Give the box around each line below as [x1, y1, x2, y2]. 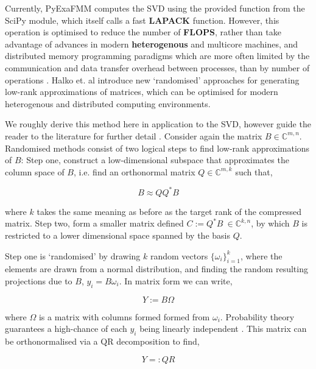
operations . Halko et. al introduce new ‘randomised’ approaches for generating [5, 73, 300, 86]
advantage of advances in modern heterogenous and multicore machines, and [5, 37, 298, 50]
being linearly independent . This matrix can [139, 322, 307, 335]
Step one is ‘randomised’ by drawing [5, 249, 141, 262]
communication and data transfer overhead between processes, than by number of [5, 61, 310, 74]
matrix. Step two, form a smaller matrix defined [5, 217, 184, 230]
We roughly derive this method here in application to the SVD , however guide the [5, 118, 311, 130]
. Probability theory [220, 310, 295, 323]
